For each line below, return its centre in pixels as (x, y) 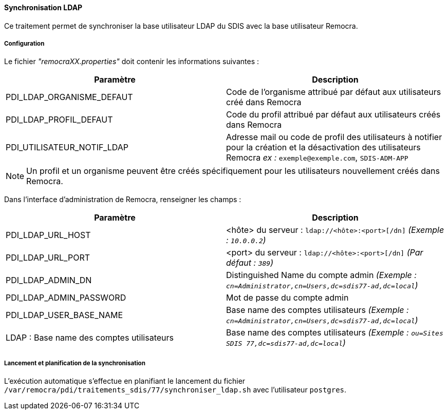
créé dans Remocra (264, 102)
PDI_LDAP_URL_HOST (48, 235)
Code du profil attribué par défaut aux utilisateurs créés (333, 115)
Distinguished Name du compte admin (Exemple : (321, 275)
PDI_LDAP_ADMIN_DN (49, 280)
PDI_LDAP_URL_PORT (48, 258)
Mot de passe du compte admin (287, 298)
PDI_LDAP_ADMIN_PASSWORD (66, 298)
